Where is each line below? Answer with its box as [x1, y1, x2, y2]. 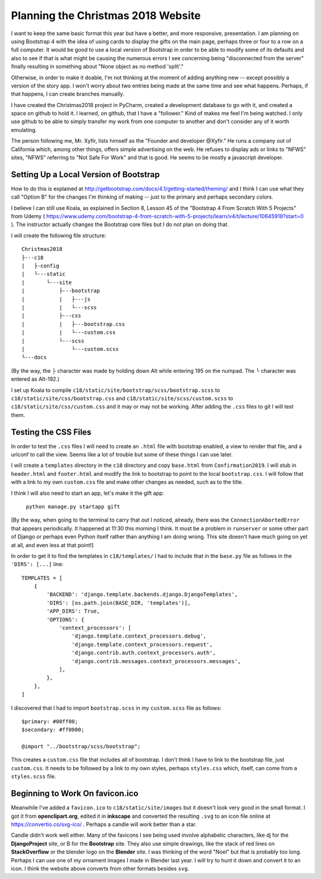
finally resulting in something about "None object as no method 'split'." [11, 63, 184, 70]
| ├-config [21, 262, 59, 269]
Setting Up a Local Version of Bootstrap [11, 169, 160, 180]
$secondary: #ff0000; [21, 726, 84, 733]
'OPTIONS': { [46, 616, 84, 623]
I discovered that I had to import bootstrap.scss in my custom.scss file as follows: [11, 704, 222, 711]
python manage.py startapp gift [26, 503, 120, 510]
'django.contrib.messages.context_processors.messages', [71, 658, 241, 664]
